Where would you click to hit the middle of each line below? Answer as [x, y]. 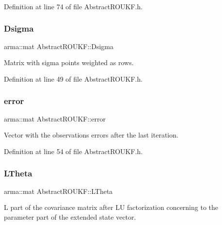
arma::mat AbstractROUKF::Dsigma [59, 46]
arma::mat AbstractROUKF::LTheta [58, 191]
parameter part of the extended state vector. [70, 217]
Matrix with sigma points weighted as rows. [69, 62]
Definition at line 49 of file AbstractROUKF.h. [73, 79]
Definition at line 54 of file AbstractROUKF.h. [73, 151]
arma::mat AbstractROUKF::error [55, 118]
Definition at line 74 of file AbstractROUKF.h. [73, 6]
